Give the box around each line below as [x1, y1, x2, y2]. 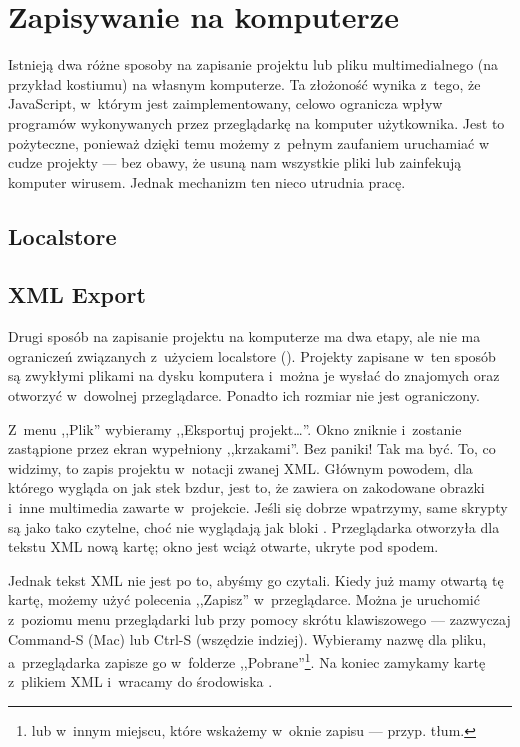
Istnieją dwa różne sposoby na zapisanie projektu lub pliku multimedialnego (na [8, 54, 499, 75]
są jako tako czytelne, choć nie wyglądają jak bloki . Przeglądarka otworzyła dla [8, 516, 500, 537]
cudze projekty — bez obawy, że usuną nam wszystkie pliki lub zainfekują [8, 152, 462, 173]
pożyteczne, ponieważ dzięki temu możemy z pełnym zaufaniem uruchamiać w [8, 132, 490, 153]
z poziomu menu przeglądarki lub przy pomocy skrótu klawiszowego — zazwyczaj [8, 608, 511, 629]
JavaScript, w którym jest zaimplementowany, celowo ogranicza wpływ [8, 93, 443, 114]
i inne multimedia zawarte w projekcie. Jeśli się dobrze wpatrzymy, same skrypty [8, 497, 508, 518]
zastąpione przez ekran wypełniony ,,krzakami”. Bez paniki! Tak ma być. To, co [8, 438, 496, 459]
